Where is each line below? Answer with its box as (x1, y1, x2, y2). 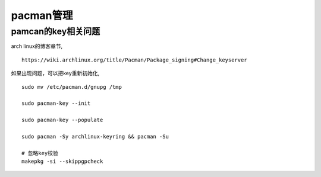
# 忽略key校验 (21, 150, 59, 156)
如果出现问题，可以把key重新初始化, (11, 70, 100, 77)
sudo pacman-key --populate (21, 117, 103, 124)
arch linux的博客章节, (11, 43, 63, 50)
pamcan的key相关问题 (11, 26, 100, 37)
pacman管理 (11, 9, 73, 22)
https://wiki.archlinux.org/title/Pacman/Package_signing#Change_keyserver (21, 56, 247, 63)
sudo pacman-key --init (21, 100, 91, 107)
